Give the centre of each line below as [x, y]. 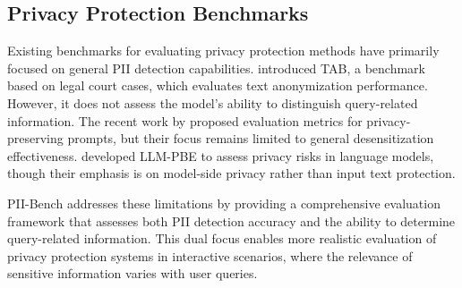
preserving [35, 138]
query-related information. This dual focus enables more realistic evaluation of [222, 238]
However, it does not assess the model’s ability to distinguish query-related [213, 102]
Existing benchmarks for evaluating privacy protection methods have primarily [223, 51]
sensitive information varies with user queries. [133, 273]
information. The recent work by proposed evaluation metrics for [185, 120]
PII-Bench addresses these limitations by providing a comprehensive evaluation [224, 203]
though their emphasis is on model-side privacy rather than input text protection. [231, 173]
